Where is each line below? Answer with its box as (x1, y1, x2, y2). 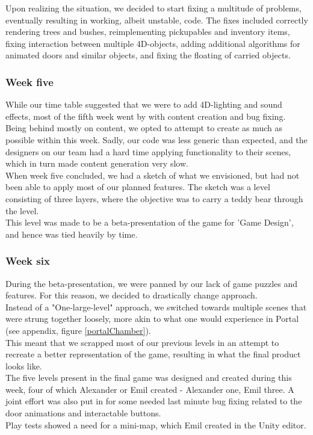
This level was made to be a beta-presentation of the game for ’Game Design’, (5, 216, 294, 229)
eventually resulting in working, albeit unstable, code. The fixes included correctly (5, 13, 308, 26)
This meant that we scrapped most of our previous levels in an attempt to (5, 336, 279, 348)
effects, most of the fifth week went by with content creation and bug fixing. (5, 110, 286, 122)
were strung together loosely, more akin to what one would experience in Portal (5, 312, 299, 325)
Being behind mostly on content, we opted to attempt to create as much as (5, 122, 283, 134)
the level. (5, 204, 39, 217)
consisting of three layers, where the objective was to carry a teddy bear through (5, 192, 303, 205)
